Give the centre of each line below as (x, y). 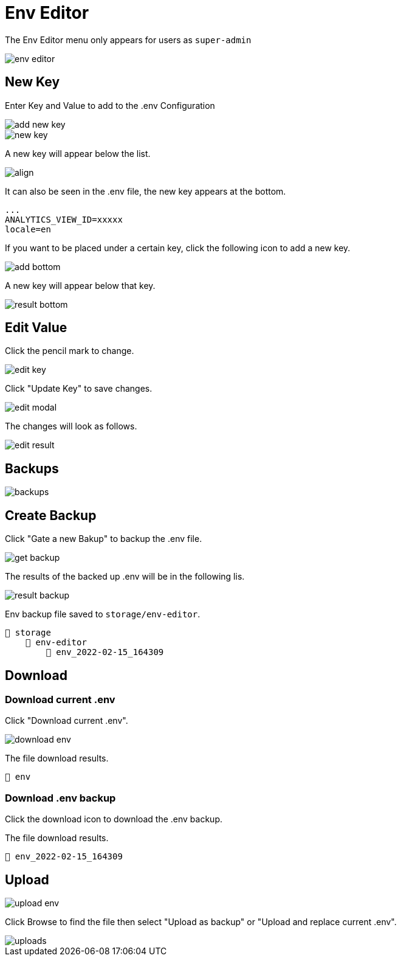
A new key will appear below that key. (80, 285)
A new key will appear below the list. (78, 153)
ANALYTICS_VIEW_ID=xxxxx (64, 219)
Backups (32, 468)
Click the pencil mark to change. (70, 351)
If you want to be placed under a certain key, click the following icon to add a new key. (178, 248)
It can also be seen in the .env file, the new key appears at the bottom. (146, 191)
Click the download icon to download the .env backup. (114, 819)
